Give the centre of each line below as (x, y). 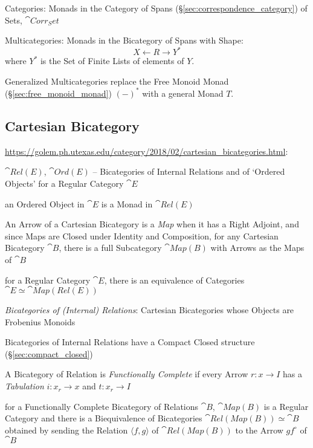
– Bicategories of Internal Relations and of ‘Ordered (189, 171)
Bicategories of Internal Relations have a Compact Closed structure (130, 342)
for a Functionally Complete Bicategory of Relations (102, 406)
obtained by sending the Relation (66, 430)
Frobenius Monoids (40, 321)
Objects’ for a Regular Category (64, 183)
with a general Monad (183, 93)
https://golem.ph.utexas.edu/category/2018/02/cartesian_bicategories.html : (147, 151)
